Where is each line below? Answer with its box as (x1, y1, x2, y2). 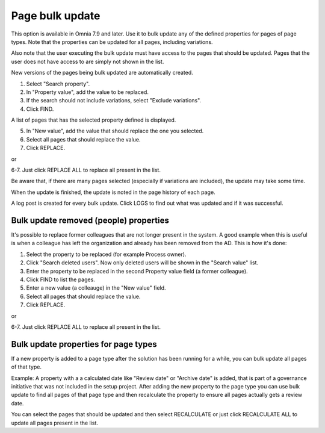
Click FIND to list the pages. (26, 276, 96, 283)
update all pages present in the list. (11, 419, 99, 426)
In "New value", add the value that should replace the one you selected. (26, 127, 204, 135)
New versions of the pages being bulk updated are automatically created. (11, 69, 194, 76)
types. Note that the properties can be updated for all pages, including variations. (11, 38, 213, 45)
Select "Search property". (26, 80, 90, 87)
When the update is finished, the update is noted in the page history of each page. (11, 188, 216, 196)
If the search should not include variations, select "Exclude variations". (26, 97, 202, 104)
